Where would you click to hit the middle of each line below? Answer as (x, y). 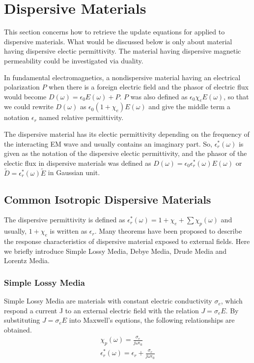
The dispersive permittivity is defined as (65, 220)
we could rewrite (29, 106)
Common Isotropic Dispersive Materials (108, 199)
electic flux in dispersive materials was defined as (78, 163)
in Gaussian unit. (74, 172)
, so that (236, 96)
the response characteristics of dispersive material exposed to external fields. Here (127, 241)
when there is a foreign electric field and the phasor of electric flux (149, 87)
